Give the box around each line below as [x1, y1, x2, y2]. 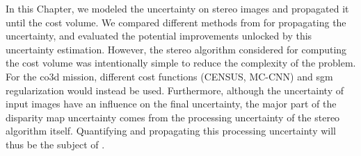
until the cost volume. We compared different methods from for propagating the [6, 15, 346, 29]
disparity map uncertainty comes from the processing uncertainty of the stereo [6, 110, 340, 124]
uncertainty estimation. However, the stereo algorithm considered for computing [6, 42, 347, 56]
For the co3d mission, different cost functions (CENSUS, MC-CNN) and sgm [6, 69, 333, 83]
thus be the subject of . [6, 137, 105, 151]
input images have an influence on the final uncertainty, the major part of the [6, 96, 337, 111]
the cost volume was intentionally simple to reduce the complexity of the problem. [6, 55, 356, 70]
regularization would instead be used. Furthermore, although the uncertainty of [6, 83, 344, 97]
